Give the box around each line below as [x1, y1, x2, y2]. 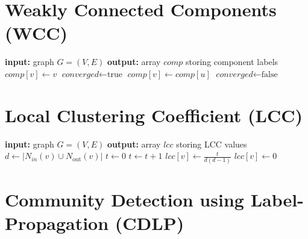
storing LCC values [176, 137, 247, 150]
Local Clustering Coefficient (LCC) [5, 102, 303, 127]
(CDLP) [115, 210, 184, 235]
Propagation [5, 210, 109, 235]
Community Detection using [5, 187, 244, 211]
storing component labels [186, 55, 278, 68]
